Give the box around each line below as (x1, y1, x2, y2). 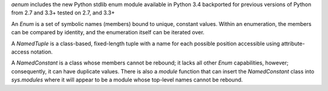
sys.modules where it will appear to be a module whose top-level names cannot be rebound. (11, 76, 243, 84)
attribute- (281, 40, 305, 47)
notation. (30, 48, 53, 55)
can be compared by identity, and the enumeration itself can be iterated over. (11, 29, 205, 36)
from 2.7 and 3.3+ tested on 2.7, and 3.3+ (11, 9, 115, 16)
